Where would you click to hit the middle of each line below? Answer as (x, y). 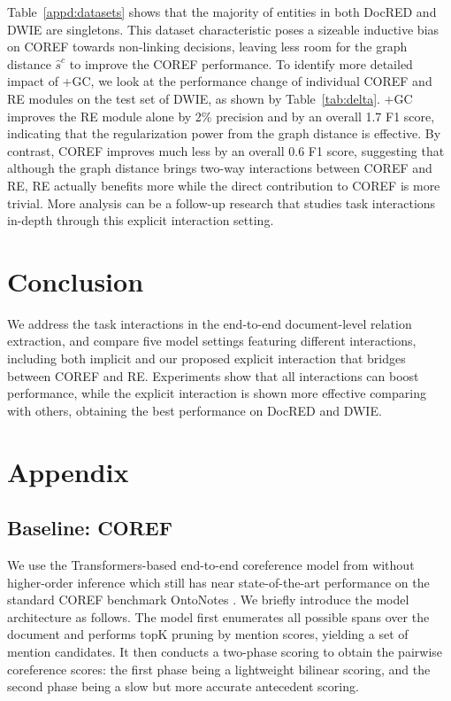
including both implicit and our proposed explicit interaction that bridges (206, 358)
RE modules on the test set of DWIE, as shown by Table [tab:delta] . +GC (210, 98)
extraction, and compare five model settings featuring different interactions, (212, 341)
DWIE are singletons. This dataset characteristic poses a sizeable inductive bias (223, 29)
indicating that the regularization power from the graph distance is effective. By (224, 133)
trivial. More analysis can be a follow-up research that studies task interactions (222, 203)
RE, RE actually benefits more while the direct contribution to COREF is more (224, 185)
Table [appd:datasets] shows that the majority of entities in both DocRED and (222, 12)
